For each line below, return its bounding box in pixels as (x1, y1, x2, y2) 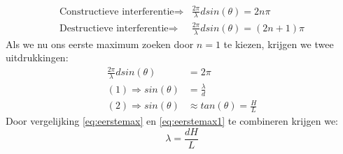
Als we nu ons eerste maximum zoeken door (6, 36, 194, 51)
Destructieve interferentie (59, 23, 169, 33)
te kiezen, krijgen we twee (223, 36, 334, 51)
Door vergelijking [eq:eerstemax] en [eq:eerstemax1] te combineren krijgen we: (6, 114, 339, 128)
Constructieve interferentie (59, 6, 174, 17)
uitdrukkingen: (6, 50, 69, 65)
